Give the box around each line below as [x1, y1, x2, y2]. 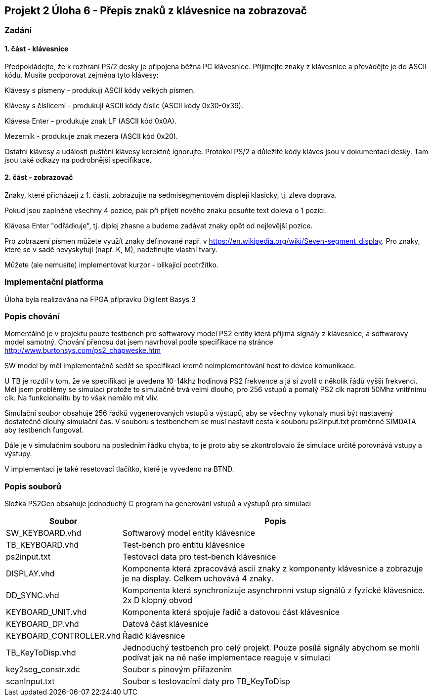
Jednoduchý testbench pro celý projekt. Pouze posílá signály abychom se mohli [123, 643, 420, 653]
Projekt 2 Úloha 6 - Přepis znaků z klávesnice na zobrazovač [4, 4, 307, 17]
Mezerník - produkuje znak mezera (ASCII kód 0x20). [4, 131, 178, 140]
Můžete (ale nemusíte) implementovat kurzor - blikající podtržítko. [4, 260, 218, 269]
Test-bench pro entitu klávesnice [123, 540, 245, 550]
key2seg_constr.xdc [6, 664, 80, 675]
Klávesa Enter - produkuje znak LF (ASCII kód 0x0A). [4, 116, 176, 125]
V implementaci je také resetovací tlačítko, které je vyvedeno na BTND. [4, 465, 234, 474]
